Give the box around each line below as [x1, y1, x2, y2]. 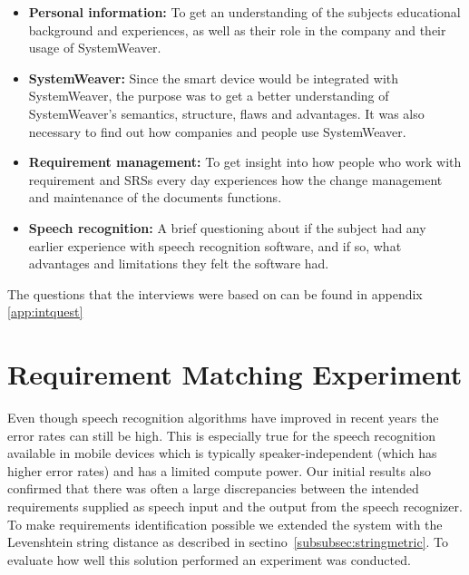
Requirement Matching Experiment [7, 356, 463, 393]
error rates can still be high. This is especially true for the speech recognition [7, 425, 436, 444]
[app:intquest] [7, 302, 83, 321]
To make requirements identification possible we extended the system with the [7, 514, 443, 533]
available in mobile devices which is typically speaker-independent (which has [7, 443, 437, 463]
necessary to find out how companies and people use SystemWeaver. [28, 122, 406, 141]
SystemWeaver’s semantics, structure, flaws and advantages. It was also [28, 103, 425, 122]
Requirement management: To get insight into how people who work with [28, 152, 462, 171]
